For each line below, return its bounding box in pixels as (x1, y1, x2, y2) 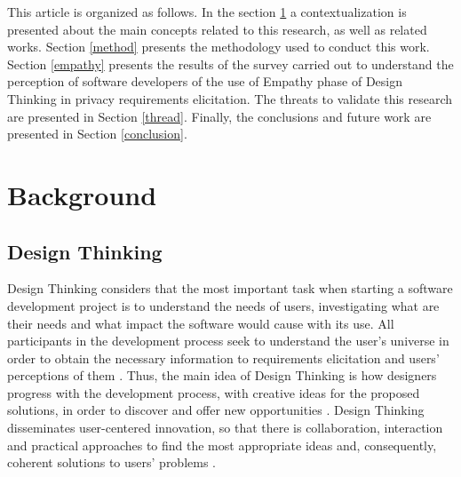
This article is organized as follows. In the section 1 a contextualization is (7, 3, 407, 20)
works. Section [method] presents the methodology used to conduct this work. (7, 37, 430, 56)
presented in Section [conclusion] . (7, 124, 187, 143)
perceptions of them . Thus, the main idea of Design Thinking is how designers (7, 366, 437, 385)
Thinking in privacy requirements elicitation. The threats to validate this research (7, 89, 453, 107)
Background (7, 176, 157, 212)
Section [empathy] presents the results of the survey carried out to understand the (7, 54, 454, 73)
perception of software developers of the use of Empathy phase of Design (7, 72, 402, 91)
